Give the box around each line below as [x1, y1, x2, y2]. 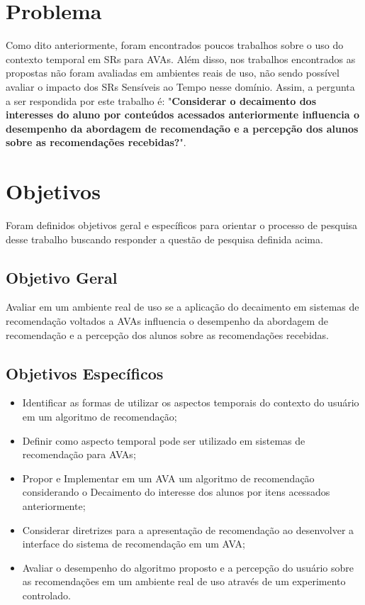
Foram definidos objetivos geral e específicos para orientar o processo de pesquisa [6, 218, 358, 232]
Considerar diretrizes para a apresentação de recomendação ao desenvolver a [22, 522, 354, 537]
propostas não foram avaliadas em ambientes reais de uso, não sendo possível [6, 65, 339, 80]
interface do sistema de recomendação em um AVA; [22, 536, 245, 551]
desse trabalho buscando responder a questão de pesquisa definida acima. [6, 231, 323, 246]
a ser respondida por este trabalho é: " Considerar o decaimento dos [6, 93, 317, 108]
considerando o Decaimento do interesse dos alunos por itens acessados [22, 484, 330, 499]
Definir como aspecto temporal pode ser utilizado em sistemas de [22, 433, 305, 448]
